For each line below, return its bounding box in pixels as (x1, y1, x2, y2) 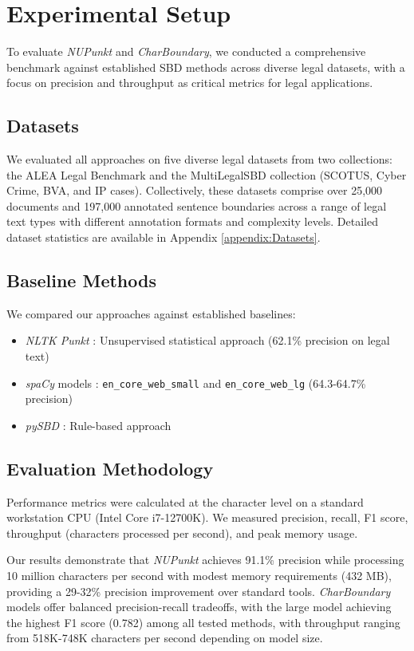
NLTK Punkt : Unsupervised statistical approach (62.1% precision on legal (25, 332, 390, 349)
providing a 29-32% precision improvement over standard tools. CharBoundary (6, 582, 391, 599)
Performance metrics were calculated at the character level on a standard (6, 493, 364, 510)
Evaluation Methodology (6, 456, 214, 480)
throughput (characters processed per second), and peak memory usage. (6, 524, 358, 541)
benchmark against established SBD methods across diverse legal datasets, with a (6, 58, 405, 75)
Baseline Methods (6, 268, 156, 293)
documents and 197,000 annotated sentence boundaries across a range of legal (6, 197, 387, 214)
